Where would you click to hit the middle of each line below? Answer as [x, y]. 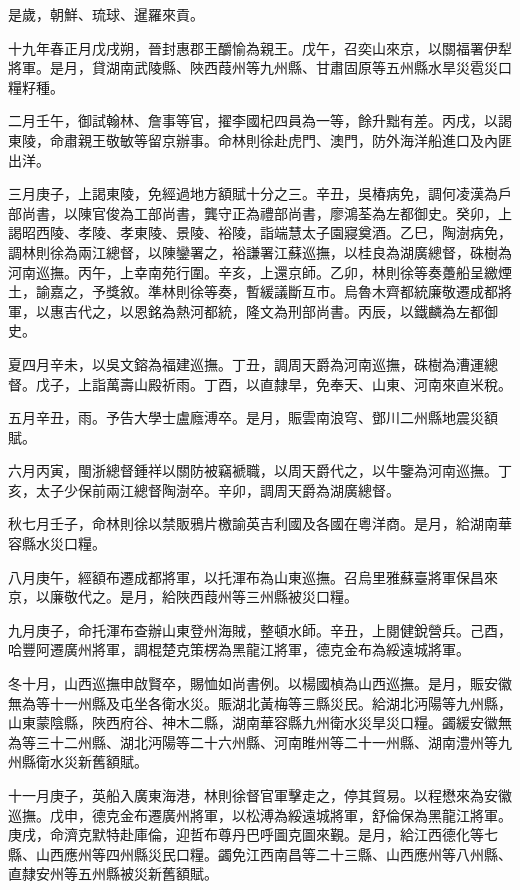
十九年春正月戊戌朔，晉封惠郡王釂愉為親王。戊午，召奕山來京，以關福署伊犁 [260, 47]
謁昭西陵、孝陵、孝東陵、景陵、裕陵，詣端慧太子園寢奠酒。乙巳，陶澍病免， [260, 232]
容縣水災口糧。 [57, 543]
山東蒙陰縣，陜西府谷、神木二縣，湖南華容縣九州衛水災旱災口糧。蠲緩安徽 [253, 722]
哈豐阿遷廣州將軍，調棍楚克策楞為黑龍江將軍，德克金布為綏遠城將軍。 [239, 649]
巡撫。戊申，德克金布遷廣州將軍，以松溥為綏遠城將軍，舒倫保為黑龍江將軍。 [260, 814]
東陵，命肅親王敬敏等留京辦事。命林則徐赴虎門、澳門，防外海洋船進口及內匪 [260, 139]
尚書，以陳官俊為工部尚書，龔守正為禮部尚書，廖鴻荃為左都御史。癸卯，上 [266, 212]
